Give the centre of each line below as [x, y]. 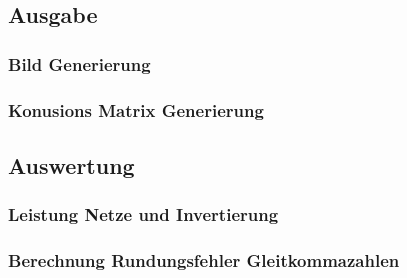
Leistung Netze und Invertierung [143, 214]
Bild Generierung [79, 63]
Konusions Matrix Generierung [136, 109]
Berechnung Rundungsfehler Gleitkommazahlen [204, 260]
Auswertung [71, 164]
